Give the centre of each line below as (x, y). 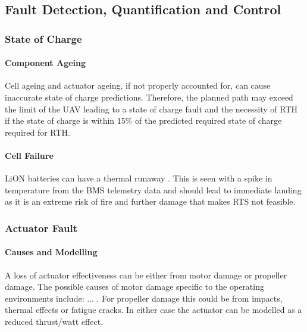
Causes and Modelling (51, 252)
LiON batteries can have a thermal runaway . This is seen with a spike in (139, 178)
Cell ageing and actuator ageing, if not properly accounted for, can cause (138, 85)
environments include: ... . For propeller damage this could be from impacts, (144, 298)
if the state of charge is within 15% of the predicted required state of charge (143, 120)
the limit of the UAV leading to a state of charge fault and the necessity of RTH (151, 109)
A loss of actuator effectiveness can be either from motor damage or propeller (146, 275)
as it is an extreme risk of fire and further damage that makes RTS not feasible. (150, 201)
